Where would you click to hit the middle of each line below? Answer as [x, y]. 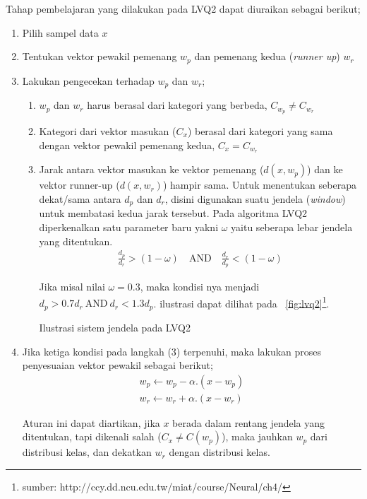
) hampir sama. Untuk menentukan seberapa [259, 185]
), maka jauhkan [257, 436]
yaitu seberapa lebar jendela [292, 227]
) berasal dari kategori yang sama [260, 130]
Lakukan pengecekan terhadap [88, 80]
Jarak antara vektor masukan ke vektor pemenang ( [151, 169]
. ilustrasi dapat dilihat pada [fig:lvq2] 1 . [241, 302]
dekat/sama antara [80, 199]
